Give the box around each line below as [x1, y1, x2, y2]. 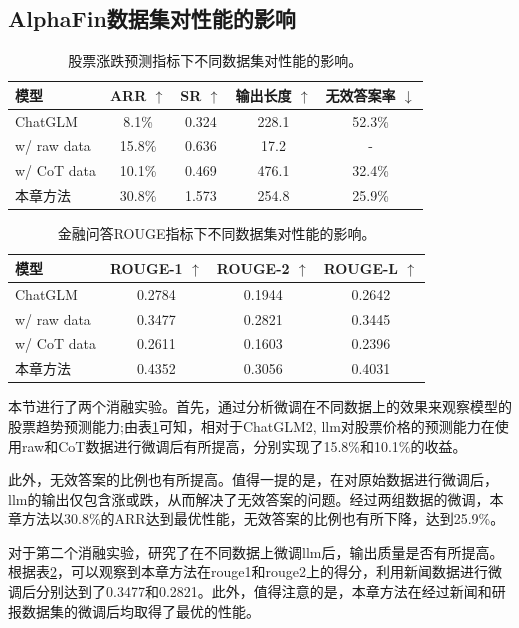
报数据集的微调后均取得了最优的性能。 [8, 600, 260, 621]
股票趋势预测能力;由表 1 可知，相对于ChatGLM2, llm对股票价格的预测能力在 [8, 415, 495, 436]
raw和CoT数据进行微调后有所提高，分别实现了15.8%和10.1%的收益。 [21, 435, 467, 456]
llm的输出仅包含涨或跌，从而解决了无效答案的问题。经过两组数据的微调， [8, 488, 490, 509]
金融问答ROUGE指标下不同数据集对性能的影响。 [57, 223, 376, 244]
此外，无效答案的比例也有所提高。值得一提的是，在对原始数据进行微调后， [8, 469, 498, 490]
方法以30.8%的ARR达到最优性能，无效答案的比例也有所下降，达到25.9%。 [21, 508, 505, 529]
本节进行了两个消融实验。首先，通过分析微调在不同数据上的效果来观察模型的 [8, 396, 512, 417]
